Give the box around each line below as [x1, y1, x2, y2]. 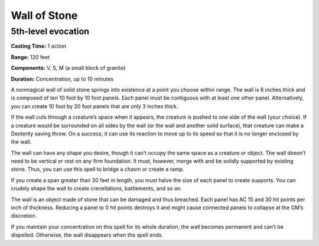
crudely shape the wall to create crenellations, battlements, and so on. [11, 185, 183, 192]
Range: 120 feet [11, 53, 50, 60]
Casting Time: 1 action [11, 43, 67, 50]
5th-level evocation [11, 26, 90, 37]
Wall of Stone [11, 9, 78, 22]
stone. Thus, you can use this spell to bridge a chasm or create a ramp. [11, 166, 184, 173]
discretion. [11, 212, 37, 219]
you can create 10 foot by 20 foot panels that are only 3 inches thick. [11, 102, 178, 109]
